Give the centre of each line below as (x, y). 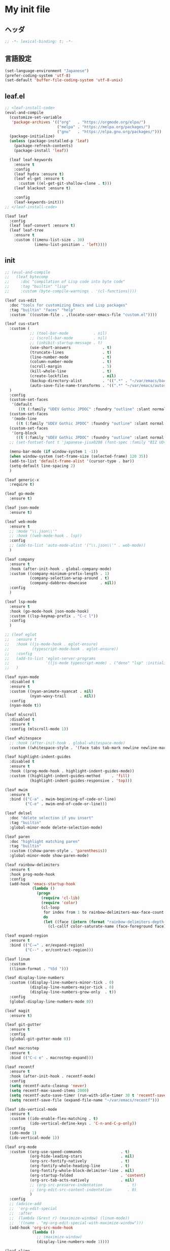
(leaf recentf (20, 1067)
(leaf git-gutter (23, 1025)
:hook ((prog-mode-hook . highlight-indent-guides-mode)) (72, 771)
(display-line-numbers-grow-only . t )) (73, 992)
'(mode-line (24, 419)
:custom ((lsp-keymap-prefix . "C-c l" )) (54, 616)
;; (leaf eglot (21, 635)
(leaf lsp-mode (21, 602)
